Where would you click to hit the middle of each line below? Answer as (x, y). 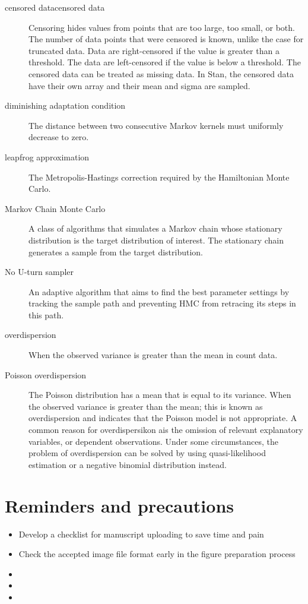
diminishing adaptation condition (65, 105)
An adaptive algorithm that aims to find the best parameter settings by (159, 291)
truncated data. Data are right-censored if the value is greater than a (154, 50)
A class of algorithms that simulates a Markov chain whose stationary (155, 228)
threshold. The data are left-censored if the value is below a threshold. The (165, 62)
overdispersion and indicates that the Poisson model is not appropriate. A (163, 418)
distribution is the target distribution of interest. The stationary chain (156, 240)
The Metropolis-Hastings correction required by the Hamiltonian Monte (159, 177)
